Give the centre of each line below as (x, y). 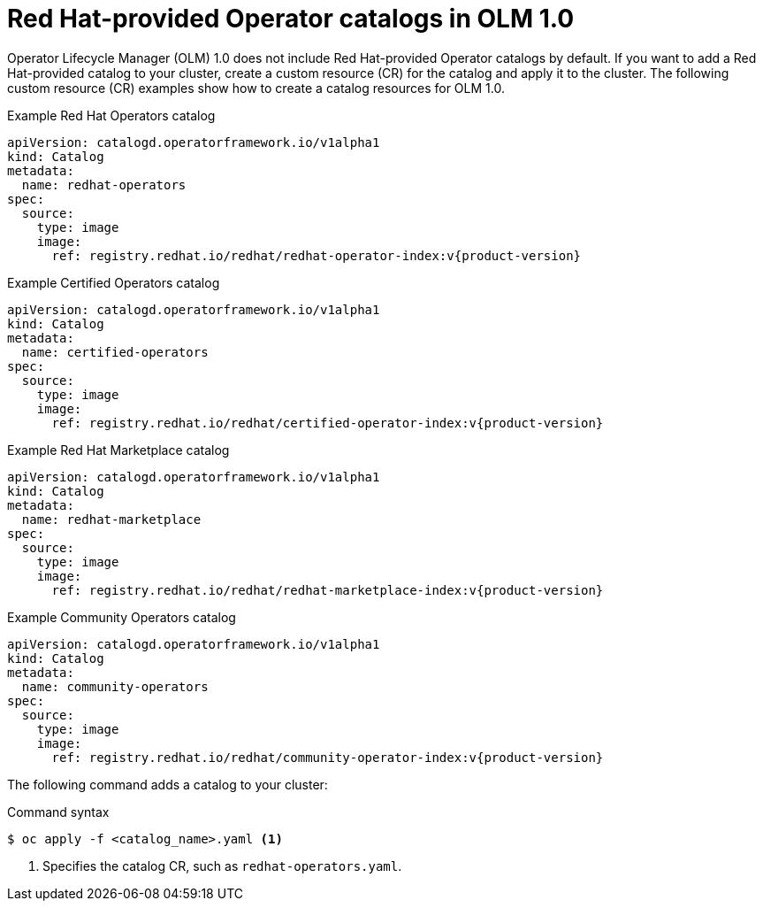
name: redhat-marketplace (111, 519)
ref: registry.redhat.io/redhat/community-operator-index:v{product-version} (328, 757)
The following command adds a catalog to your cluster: (168, 784)
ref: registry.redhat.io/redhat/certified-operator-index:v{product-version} (328, 423)
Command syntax (58, 812)
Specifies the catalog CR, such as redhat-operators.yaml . (222, 866)
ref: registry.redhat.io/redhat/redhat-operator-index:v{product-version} (317, 255)
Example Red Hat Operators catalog (111, 115)
